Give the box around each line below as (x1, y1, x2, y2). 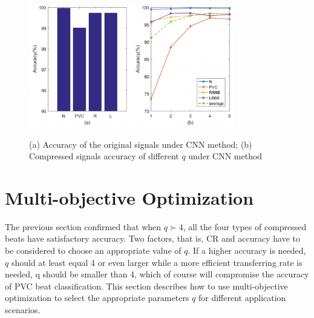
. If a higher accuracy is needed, (188, 244, 306, 257)
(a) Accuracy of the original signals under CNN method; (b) (29, 137, 252, 150)
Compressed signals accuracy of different (29, 150, 179, 162)
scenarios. (5, 303, 41, 316)
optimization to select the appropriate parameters (5, 291, 189, 304)
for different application (198, 291, 286, 304)
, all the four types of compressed (183, 220, 307, 233)
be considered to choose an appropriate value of (5, 244, 182, 257)
